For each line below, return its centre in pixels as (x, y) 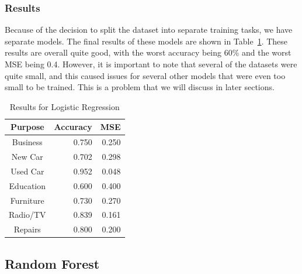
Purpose (27, 127)
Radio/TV (27, 215)
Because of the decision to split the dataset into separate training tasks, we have (149, 30)
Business (27, 142)
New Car (27, 157)
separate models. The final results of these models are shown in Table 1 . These (146, 41)
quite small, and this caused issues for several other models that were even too (145, 75)
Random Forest (52, 263)
